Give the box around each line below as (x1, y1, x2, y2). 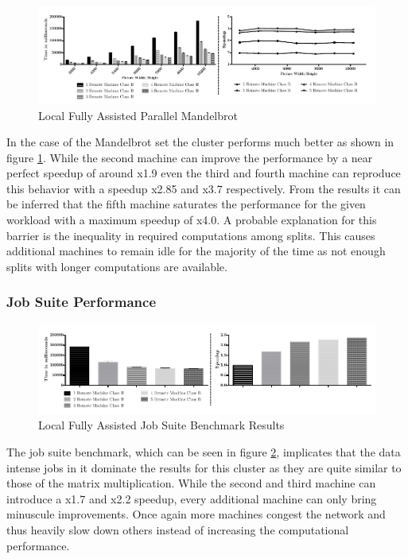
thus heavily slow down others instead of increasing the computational (6, 521, 349, 538)
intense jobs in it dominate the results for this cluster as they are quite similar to (6, 459, 402, 476)
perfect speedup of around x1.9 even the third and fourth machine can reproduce (6, 165, 401, 181)
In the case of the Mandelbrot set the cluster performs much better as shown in (6, 134, 394, 150)
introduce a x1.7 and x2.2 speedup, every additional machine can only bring (6, 490, 377, 507)
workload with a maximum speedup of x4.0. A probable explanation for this (6, 212, 377, 228)
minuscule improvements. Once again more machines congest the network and (6, 506, 386, 522)
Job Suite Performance (6, 292, 157, 312)
